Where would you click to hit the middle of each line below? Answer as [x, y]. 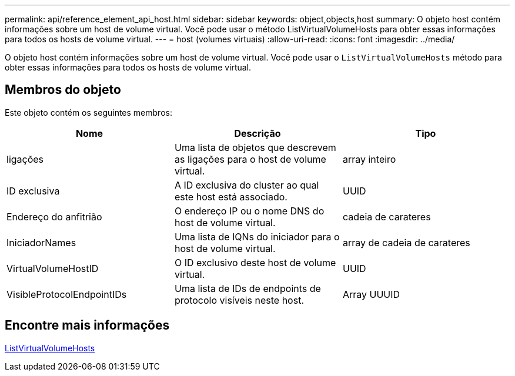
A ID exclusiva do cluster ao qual [247, 185]
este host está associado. [231, 197]
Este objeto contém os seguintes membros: [88, 112]
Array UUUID [371, 294]
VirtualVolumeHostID [53, 268]
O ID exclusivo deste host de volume [255, 262]
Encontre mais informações [87, 325]
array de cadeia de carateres [406, 242]
